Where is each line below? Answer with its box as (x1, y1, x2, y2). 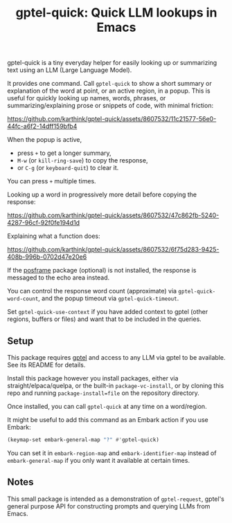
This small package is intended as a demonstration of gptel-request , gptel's (7, 495, 225, 503)
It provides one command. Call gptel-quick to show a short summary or (7, 80, 213, 88)
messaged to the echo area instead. (7, 273, 110, 282)
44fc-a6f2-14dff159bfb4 (7, 122, 78, 131)
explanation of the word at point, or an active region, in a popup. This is (7, 86, 211, 95)
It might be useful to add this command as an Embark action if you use (7, 416, 209, 423)
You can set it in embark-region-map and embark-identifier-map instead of (7, 448, 217, 457)
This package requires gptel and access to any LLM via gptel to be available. (7, 354, 226, 361)
